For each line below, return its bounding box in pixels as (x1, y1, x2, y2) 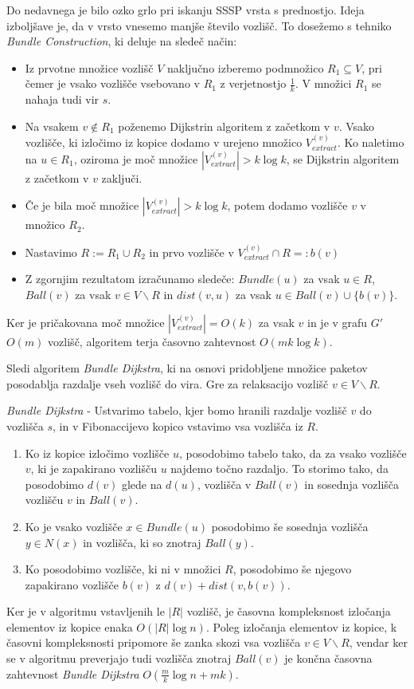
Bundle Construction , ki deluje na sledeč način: (6, 33, 237, 49)
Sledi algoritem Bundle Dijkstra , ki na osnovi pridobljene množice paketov (6, 360, 368, 376)
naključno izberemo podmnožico (166, 59, 324, 76)
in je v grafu (307, 313, 368, 330)
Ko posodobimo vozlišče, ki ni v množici (25, 561, 221, 577)
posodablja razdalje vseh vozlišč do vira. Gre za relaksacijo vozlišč (6, 375, 329, 392)
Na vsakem (25, 117, 79, 134)
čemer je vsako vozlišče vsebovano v (25, 75, 200, 92)
